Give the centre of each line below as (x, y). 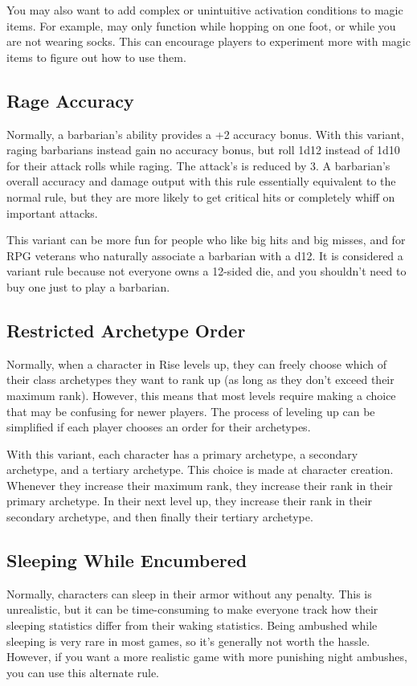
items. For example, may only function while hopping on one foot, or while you (201, 25)
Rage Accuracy (70, 100)
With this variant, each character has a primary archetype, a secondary (182, 453)
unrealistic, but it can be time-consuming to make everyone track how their (192, 609)
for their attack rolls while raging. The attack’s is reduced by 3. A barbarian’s (198, 165)
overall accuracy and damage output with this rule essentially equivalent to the (201, 181)
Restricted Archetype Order (126, 330)
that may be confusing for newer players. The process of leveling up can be (191, 411)
